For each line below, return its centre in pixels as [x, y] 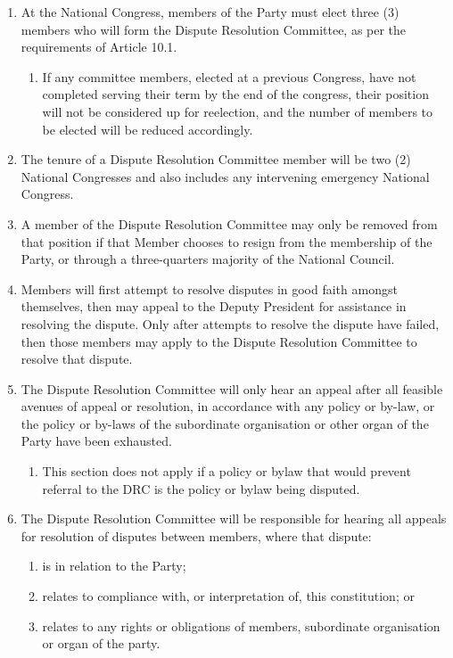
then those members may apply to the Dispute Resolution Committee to [219, 341]
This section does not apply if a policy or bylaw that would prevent [226, 471]
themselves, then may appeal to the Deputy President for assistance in [214, 306]
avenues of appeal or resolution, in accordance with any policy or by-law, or [228, 406]
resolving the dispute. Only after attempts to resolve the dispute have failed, [230, 323]
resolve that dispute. [77, 359]
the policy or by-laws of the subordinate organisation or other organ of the [225, 423]
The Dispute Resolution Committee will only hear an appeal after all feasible [232, 388]
